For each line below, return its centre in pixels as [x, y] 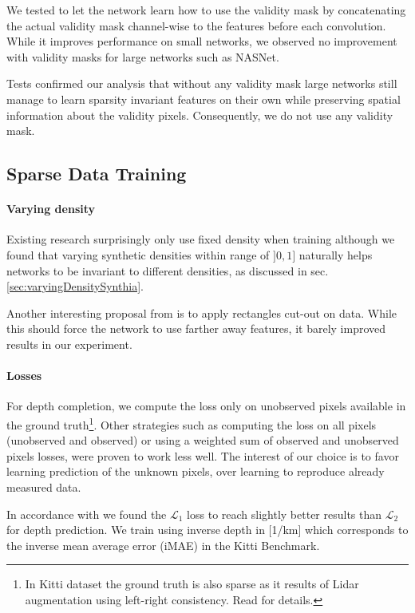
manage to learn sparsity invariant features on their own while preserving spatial [204, 99]
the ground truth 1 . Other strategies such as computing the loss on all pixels [192, 423]
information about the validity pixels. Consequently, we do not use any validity [200, 115]
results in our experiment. [69, 344]
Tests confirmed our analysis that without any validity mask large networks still [202, 83]
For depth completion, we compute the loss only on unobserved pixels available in [206, 406]
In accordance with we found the [87, 514]
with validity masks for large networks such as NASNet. [143, 56]
